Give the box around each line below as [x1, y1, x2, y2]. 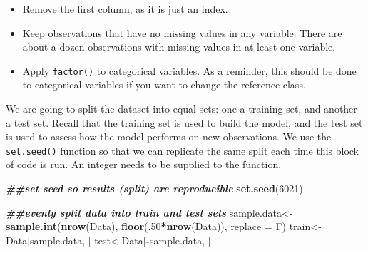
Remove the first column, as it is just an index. [22, 1, 228, 16]
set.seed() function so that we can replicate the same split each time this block [6, 143, 359, 158]
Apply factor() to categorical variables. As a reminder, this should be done [22, 63, 357, 78]
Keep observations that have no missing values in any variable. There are [22, 25, 342, 40]
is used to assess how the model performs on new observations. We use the [6, 129, 332, 144]
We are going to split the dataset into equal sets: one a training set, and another [6, 101, 357, 116]
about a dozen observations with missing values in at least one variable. [22, 39, 336, 54]
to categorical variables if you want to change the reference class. [22, 77, 306, 92]
